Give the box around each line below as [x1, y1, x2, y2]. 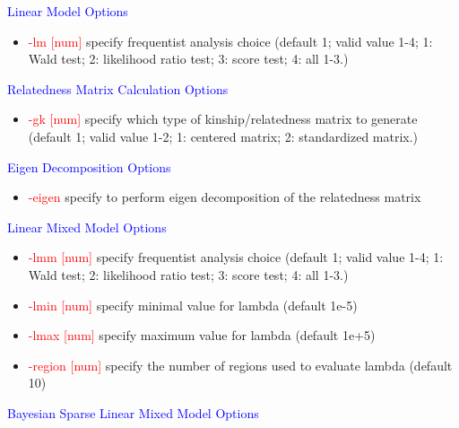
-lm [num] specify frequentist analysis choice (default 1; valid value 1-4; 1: [28, 31, 433, 50]
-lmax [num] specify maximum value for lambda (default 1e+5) [28, 326, 376, 345]
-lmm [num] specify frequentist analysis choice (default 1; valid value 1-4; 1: [28, 248, 444, 266]
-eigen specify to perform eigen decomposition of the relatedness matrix [28, 188, 421, 206]
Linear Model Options [7, 2, 128, 20]
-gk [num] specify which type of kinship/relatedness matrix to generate [28, 109, 418, 128]
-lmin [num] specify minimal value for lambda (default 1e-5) [28, 295, 358, 314]
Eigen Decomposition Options [7, 157, 171, 176]
